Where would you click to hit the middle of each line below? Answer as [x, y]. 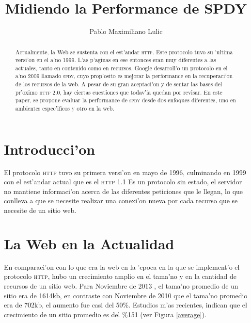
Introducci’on [50, 149]
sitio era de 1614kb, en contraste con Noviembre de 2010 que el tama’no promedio [126, 295]
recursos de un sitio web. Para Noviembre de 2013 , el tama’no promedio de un [121, 285]
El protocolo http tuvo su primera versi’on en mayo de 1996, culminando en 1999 [125, 172]
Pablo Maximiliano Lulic [126, 31]
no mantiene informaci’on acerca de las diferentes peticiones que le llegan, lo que [124, 191]
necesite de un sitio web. [40, 210]
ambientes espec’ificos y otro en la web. [65, 108]
